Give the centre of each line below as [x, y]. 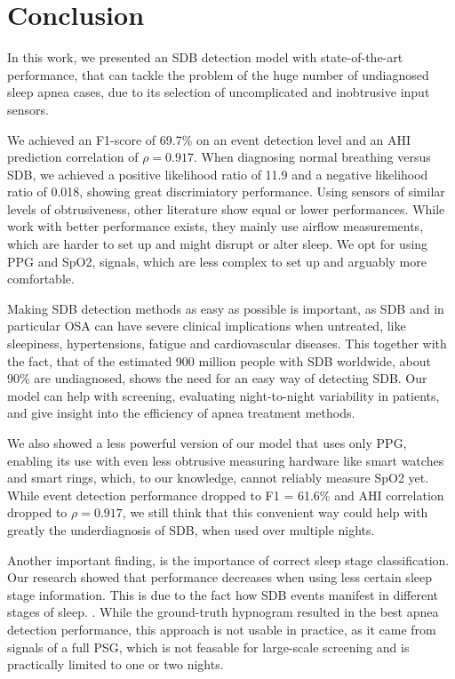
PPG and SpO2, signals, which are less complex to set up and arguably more [217, 261]
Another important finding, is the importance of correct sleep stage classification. [228, 559]
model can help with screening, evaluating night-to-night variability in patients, [224, 395]
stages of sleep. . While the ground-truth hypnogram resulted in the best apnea [223, 612]
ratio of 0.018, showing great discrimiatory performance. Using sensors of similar [226, 192]
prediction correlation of [73, 157]
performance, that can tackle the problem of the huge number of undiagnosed [218, 74]
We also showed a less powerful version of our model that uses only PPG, [207, 443]
